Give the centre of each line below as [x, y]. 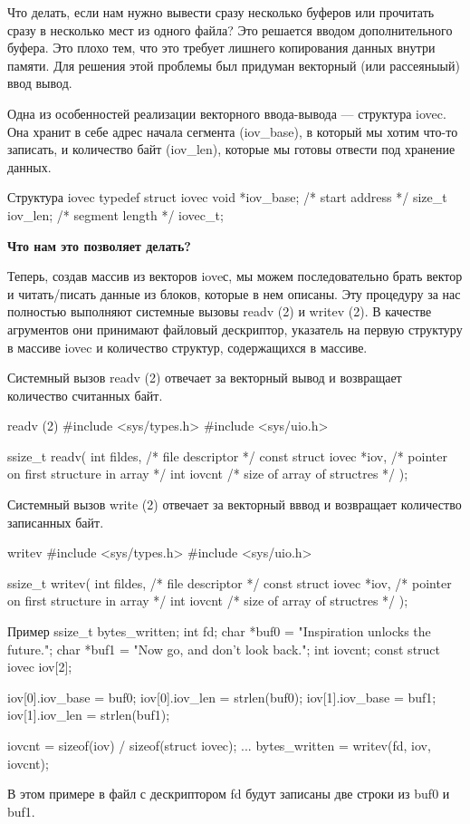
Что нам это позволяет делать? [99, 245]
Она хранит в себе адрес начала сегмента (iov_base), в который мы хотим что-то [233, 131]
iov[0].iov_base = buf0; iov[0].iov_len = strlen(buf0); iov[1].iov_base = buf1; [222, 697]
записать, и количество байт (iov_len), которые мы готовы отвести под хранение [231, 149]
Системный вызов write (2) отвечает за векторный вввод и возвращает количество [235, 504]
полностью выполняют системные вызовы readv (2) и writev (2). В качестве [220, 311]
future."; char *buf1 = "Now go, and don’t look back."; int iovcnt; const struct [224, 649]
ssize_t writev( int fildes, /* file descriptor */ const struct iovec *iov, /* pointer [230, 582]
